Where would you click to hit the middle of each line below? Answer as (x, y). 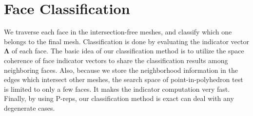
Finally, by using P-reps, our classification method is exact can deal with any (119, 98)
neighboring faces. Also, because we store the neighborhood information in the (121, 70)
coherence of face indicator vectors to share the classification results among (116, 60)
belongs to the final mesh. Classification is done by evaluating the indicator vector (126, 41)
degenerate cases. (29, 108)
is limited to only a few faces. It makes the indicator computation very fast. (117, 89)
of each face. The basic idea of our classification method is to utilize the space (128, 51)
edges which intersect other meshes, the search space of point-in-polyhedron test (124, 79)
